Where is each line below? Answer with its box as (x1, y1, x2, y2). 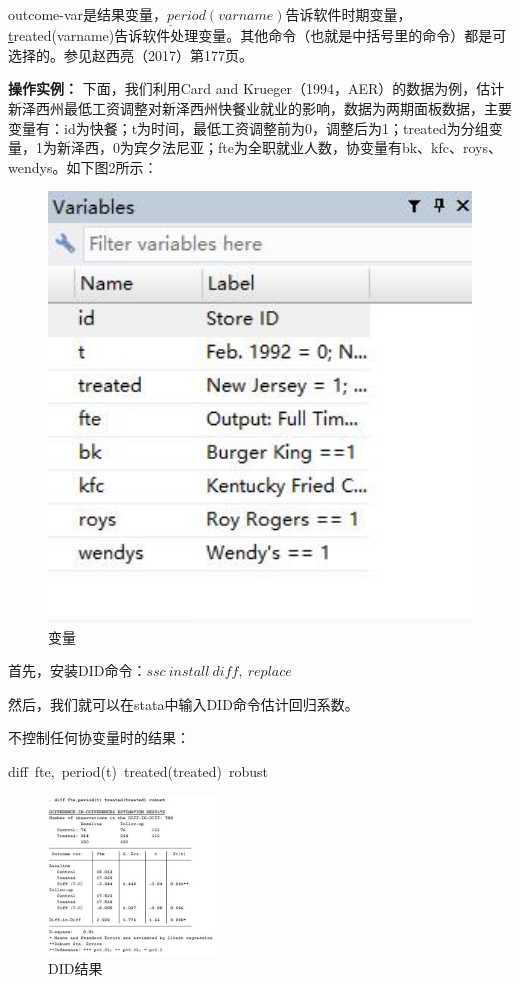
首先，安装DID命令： (8, 660, 147, 681)
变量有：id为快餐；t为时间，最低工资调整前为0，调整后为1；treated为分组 (8, 117, 489, 138)
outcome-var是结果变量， (8, 4, 168, 24)
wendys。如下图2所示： (8, 156, 158, 177)
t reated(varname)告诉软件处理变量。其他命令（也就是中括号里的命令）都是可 (8, 25, 507, 46)
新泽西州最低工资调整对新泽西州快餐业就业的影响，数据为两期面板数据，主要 (8, 98, 512, 118)
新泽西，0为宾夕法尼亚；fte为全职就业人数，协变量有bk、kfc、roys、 (56, 137, 503, 158)
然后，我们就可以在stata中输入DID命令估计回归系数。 (8, 693, 359, 714)
